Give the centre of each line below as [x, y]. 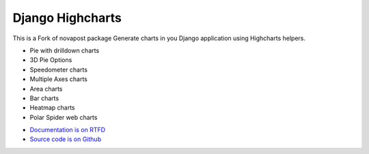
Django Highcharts [67, 18]
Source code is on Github [66, 139]
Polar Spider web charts [64, 117]
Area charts [46, 89]
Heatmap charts [52, 108]
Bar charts [44, 98]
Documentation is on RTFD [68, 130]
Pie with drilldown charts [65, 50]
